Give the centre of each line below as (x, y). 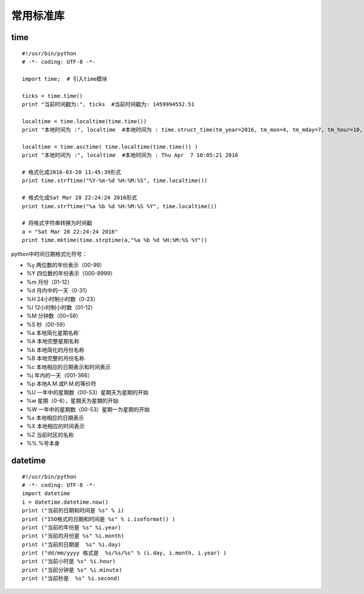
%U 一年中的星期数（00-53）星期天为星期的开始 (87, 392)
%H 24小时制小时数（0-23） (62, 299)
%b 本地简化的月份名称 (56, 349)
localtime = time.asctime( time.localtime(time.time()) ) (110, 147)
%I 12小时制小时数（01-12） (61, 307)
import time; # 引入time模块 (65, 79)
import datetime (46, 494)
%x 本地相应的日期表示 (55, 417)
